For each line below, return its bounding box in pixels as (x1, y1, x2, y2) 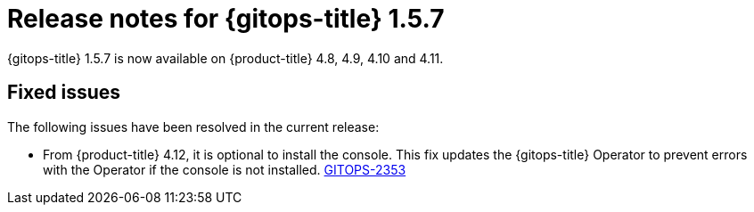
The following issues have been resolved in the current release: (7, 118, 380, 135)
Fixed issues (7, 81, 121, 104)
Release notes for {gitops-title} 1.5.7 (7, 4, 445, 34)
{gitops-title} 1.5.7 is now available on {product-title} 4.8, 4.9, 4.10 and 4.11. (7, 50, 444, 66)
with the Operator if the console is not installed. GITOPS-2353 (43, 161, 406, 177)
